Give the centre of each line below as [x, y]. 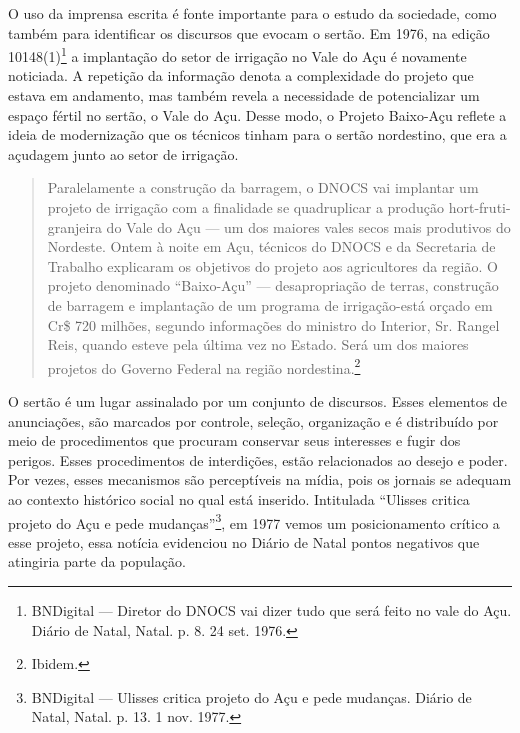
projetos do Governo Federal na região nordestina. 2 [204, 366]
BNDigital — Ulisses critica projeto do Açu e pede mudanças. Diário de [251, 696]
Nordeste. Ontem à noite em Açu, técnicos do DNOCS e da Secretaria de [271, 246]
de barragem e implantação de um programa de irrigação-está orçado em [270, 304]
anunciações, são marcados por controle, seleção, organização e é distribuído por [253, 420]
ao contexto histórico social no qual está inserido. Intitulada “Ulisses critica [239, 498]
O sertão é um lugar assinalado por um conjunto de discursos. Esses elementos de [257, 401]
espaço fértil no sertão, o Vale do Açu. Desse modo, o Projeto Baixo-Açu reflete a [257, 114]
